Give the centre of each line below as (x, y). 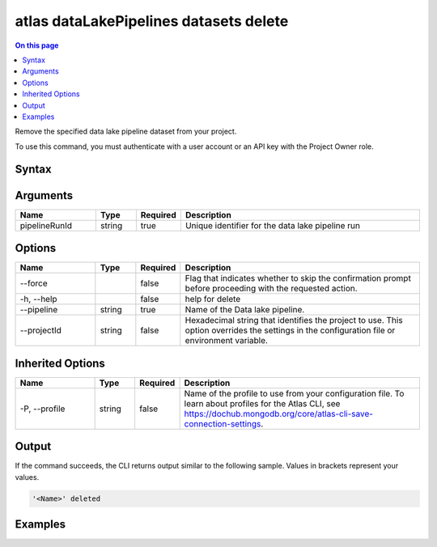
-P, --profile (42, 409)
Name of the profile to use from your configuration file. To (294, 393)
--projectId (41, 330)
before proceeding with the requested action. (271, 289)
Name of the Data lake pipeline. (245, 310)
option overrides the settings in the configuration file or (290, 330)
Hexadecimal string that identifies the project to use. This (294, 320)
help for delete (213, 299)
